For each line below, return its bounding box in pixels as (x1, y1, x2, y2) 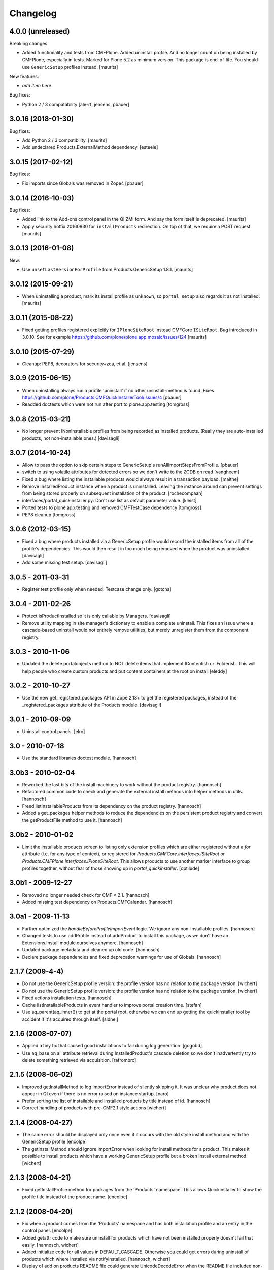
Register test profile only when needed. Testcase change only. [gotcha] (22, 586, 172, 592)
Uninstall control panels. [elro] (22, 728, 85, 734)
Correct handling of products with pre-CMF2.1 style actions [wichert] (22, 1105, 166, 1111)
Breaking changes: (9, 41, 49, 47)
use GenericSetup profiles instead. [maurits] (22, 64, 118, 70)
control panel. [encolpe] (22, 1227, 73, 1234)
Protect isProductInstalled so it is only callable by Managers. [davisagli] (22, 613, 171, 619)
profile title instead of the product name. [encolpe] (22, 1194, 128, 1200)
